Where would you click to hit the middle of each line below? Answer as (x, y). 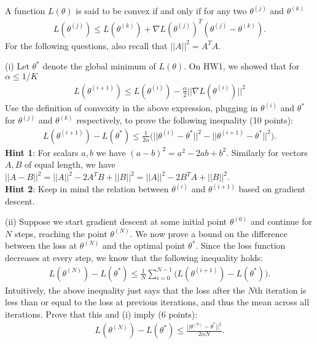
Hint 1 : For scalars (42, 152)
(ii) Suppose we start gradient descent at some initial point (116, 221)
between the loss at (41, 245)
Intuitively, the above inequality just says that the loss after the (125, 290)
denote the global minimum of (99, 66)
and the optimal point (144, 245)
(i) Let (17, 66)
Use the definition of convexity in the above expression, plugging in (131, 108)
